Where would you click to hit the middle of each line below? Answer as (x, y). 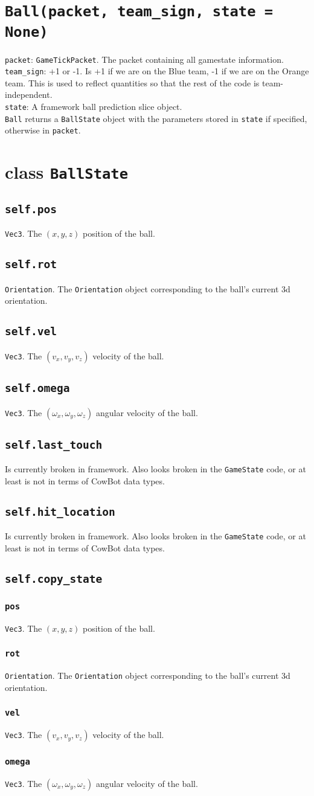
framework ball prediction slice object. (111, 107)
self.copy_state (54, 579)
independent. (29, 95)
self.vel (31, 332)
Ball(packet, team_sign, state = (139, 12)
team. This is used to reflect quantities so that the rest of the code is (132, 82)
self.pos (31, 209)
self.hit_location (60, 512)
